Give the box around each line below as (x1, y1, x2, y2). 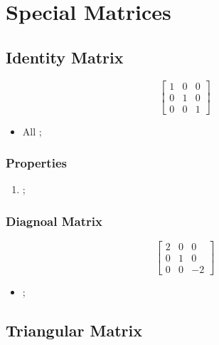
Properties (6, 154, 67, 172)
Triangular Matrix (6, 319, 142, 341)
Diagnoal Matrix (6, 212, 102, 230)
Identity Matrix (6, 46, 124, 68)
